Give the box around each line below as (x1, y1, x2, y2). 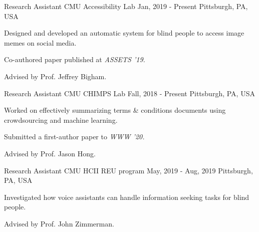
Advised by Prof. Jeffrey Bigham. (4, 71, 107, 81)
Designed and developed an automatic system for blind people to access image (4, 28, 244, 38)
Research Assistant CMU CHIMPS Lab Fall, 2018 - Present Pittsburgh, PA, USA (4, 88, 255, 98)
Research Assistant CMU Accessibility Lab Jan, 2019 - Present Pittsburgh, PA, (4, 1, 248, 11)
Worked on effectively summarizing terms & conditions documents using (4, 105, 226, 115)
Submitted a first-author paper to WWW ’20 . (4, 131, 145, 142)
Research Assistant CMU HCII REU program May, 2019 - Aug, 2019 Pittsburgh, (4, 165, 253, 175)
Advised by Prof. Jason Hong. (4, 148, 96, 158)
